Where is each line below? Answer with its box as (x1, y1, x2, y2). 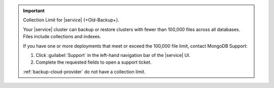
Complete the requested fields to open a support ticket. (36, 59, 152, 66)
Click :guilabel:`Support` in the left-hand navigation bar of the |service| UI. (36, 52, 191, 58)
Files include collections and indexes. (23, 34, 101, 40)
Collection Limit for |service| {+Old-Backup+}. (23, 17, 119, 23)
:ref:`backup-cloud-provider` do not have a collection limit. (23, 69, 146, 75)
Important (23, 8, 45, 14)
